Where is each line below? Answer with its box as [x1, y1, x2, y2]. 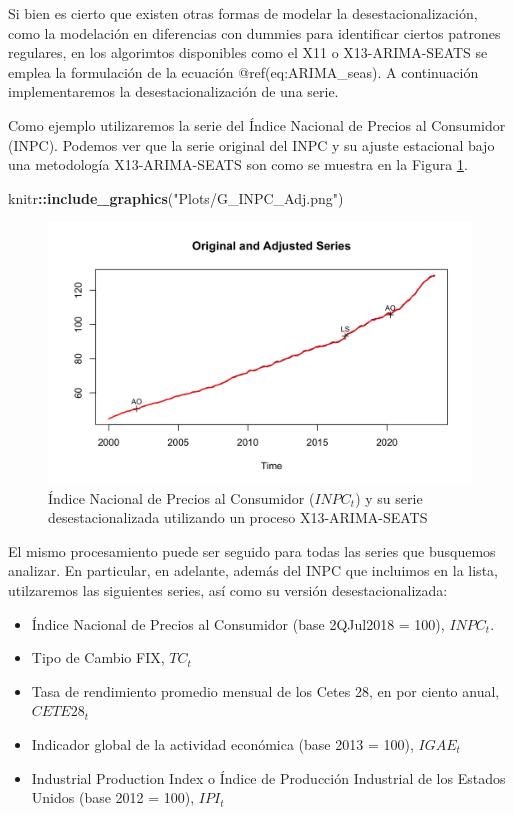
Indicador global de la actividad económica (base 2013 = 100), [31, 733, 414, 754]
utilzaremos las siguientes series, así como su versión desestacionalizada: [8, 580, 448, 600]
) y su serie [355, 487, 423, 508]
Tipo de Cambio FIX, [31, 647, 165, 668]
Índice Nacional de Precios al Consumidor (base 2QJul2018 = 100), [31, 613, 445, 634]
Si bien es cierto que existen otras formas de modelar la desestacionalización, [8, 3, 478, 23]
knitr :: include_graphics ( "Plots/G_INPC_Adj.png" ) [8, 187, 344, 208]
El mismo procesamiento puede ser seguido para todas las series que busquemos [8, 540, 496, 561]
